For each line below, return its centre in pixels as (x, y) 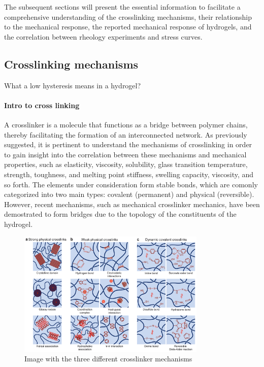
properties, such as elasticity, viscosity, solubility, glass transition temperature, (126, 164)
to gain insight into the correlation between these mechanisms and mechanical (125, 154)
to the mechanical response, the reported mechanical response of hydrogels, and (128, 27)
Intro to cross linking (42, 105)
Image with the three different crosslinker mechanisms (108, 359)
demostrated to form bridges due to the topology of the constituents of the (120, 214)
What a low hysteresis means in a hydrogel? (73, 85)
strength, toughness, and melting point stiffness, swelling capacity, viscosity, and (129, 174)
